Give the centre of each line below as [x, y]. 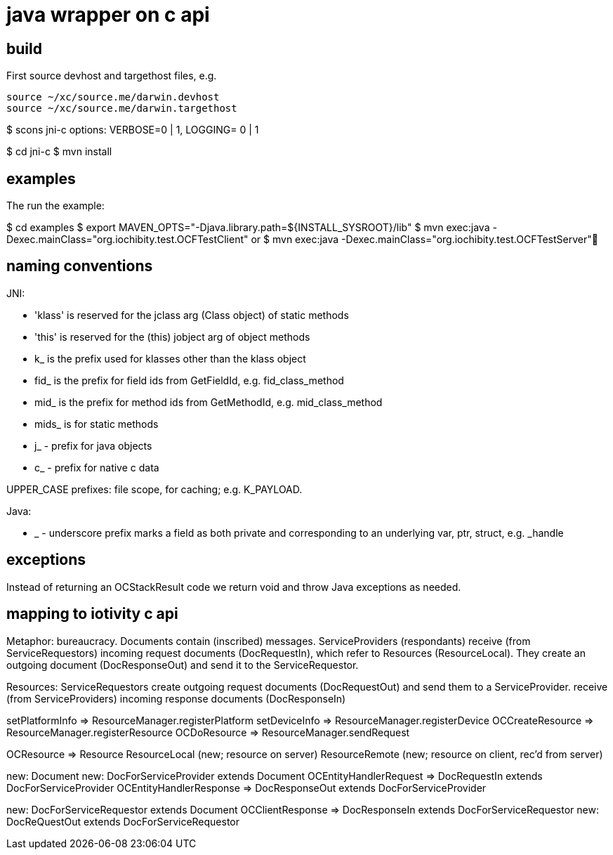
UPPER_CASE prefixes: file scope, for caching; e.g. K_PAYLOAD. [154, 489]
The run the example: [55, 206]
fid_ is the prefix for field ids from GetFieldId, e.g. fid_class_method [189, 380]
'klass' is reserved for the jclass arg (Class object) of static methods [192, 315]
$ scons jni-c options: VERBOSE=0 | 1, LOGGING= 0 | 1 [133, 130]
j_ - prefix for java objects [93, 445]
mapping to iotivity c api [92, 614]
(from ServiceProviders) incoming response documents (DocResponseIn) [176, 698]
